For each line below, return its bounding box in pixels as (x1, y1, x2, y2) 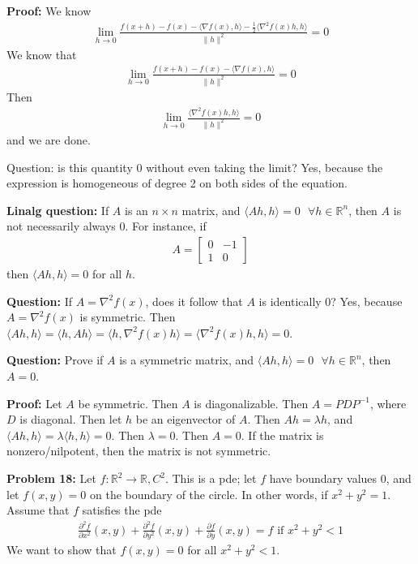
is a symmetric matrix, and (119, 351, 254, 368)
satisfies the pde (82, 502, 162, 519)
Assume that (6, 502, 70, 519)
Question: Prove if (6, 351, 104, 368)
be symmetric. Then (78, 394, 178, 411)
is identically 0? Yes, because (258, 292, 403, 309)
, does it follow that (145, 292, 243, 309)
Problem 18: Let (6, 470, 96, 486)
